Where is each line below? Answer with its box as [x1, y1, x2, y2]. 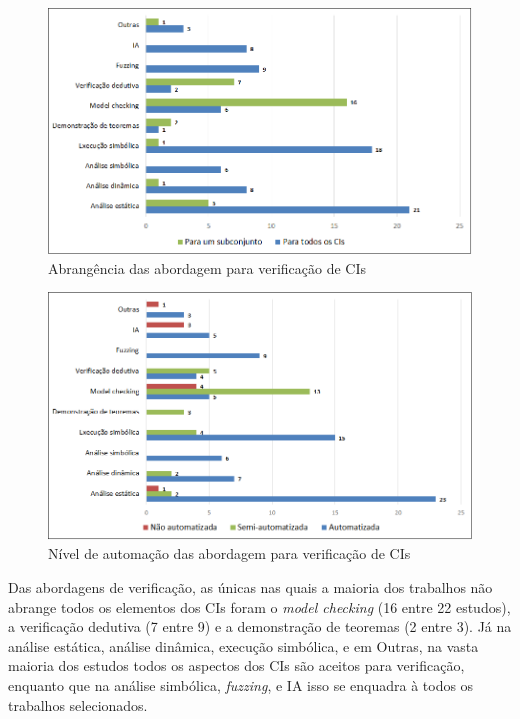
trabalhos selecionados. [8, 694, 148, 715]
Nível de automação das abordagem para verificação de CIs [48, 543, 411, 564]
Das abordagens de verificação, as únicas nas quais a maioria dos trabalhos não [8, 576, 493, 597]
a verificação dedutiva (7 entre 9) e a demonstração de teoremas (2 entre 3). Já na [8, 616, 512, 637]
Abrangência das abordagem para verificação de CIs [48, 257, 367, 278]
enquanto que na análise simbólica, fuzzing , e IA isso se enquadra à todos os [8, 674, 474, 695]
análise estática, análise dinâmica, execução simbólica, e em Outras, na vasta [8, 635, 479, 656]
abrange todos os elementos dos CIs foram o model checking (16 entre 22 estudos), [8, 596, 511, 617]
